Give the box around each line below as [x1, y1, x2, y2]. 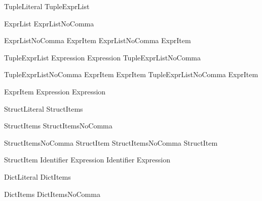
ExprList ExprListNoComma [4, 18, 94, 28]
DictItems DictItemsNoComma [4, 188, 100, 199]
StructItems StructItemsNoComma [4, 120, 113, 131]
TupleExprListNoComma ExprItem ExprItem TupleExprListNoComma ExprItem [4, 69, 258, 80]
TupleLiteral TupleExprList [4, 1, 90, 11]
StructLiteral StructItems [4, 103, 83, 114]
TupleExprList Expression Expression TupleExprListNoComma [4, 52, 201, 62]
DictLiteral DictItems [4, 171, 71, 182]
